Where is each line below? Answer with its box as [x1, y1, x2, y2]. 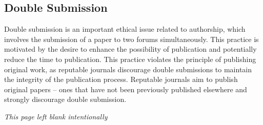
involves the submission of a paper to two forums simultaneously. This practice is [4, 33, 259, 44]
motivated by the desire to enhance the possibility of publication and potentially [4, 44, 257, 54]
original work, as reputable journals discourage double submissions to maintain [4, 64, 252, 74]
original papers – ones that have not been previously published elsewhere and [4, 84, 247, 94]
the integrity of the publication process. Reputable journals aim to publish [4, 74, 238, 85]
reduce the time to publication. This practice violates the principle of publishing [4, 53, 256, 64]
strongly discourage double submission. [4, 94, 127, 105]
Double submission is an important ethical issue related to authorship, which [4, 24, 246, 34]
